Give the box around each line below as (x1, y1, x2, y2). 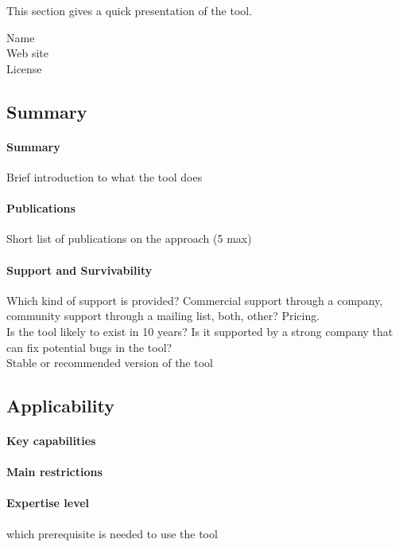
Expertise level (6, 494, 90, 511)
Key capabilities (6, 432, 96, 449)
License (6, 60, 42, 76)
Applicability (6, 393, 114, 418)
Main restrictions (6, 463, 103, 480)
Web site (6, 45, 48, 61)
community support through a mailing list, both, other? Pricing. (6, 307, 320, 324)
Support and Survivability (6, 261, 153, 278)
